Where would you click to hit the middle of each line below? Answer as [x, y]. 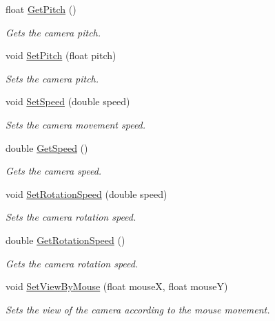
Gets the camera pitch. [53, 32]
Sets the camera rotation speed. [71, 217]
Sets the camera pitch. [52, 78]
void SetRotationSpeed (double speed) [86, 193]
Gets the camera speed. [54, 171]
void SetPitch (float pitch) [61, 55]
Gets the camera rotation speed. [72, 263]
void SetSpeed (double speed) [68, 101]
